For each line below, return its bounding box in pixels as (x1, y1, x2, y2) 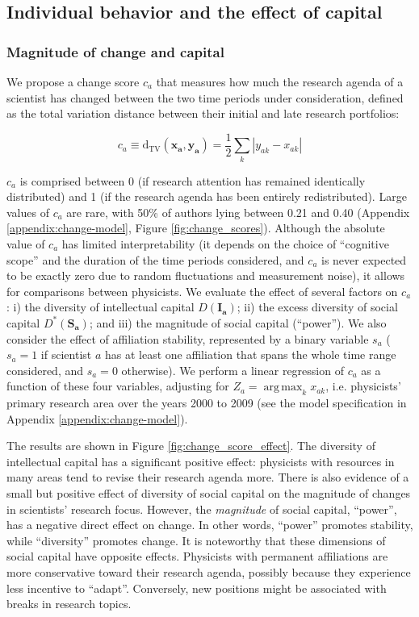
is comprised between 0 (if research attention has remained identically (19, 172, 366, 189)
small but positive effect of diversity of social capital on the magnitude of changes (6, 485, 411, 502)
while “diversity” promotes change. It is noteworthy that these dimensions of (6, 532, 386, 548)
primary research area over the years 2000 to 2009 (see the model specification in (6, 394, 407, 411)
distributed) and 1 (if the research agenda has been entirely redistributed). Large (6, 188, 407, 205)
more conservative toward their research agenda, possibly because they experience (6, 564, 411, 581)
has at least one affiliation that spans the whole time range (104, 346, 396, 363)
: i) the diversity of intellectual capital (6, 298, 195, 315)
